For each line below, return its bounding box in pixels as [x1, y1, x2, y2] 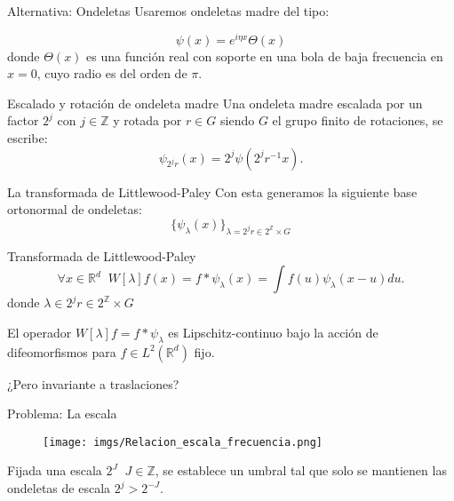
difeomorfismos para [7, 342, 116, 361]
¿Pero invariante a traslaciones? [7, 374, 179, 393]
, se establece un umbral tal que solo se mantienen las [155, 461, 447, 480]
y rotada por [113, 111, 182, 130]
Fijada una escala [7, 461, 102, 480]
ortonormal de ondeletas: [7, 200, 142, 219]
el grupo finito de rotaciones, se [272, 111, 443, 130]
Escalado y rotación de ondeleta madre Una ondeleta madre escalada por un [7, 93, 423, 112]
